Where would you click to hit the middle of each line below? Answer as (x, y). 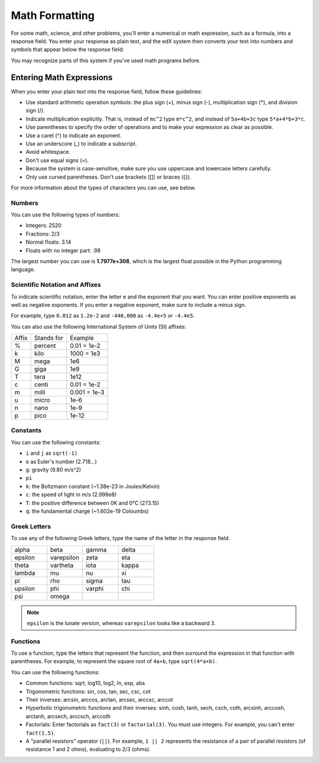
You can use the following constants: (56, 442)
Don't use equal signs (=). (57, 160)
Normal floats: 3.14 (48, 242)
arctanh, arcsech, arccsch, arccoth (68, 716)
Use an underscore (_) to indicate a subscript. (81, 143)
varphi (95, 589)
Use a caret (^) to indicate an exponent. (74, 135)
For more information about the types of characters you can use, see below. (103, 187)
